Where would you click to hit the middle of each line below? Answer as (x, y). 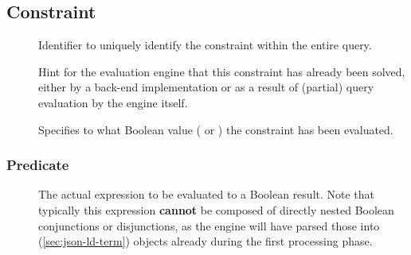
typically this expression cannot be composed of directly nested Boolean (216, 209)
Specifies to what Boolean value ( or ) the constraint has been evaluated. (216, 129)
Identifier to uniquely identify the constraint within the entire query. (205, 45)
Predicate (38, 165)
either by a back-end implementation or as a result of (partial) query (206, 87)
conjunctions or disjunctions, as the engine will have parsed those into (209, 225)
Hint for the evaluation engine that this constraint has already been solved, (222, 71)
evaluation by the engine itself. (113, 102)
